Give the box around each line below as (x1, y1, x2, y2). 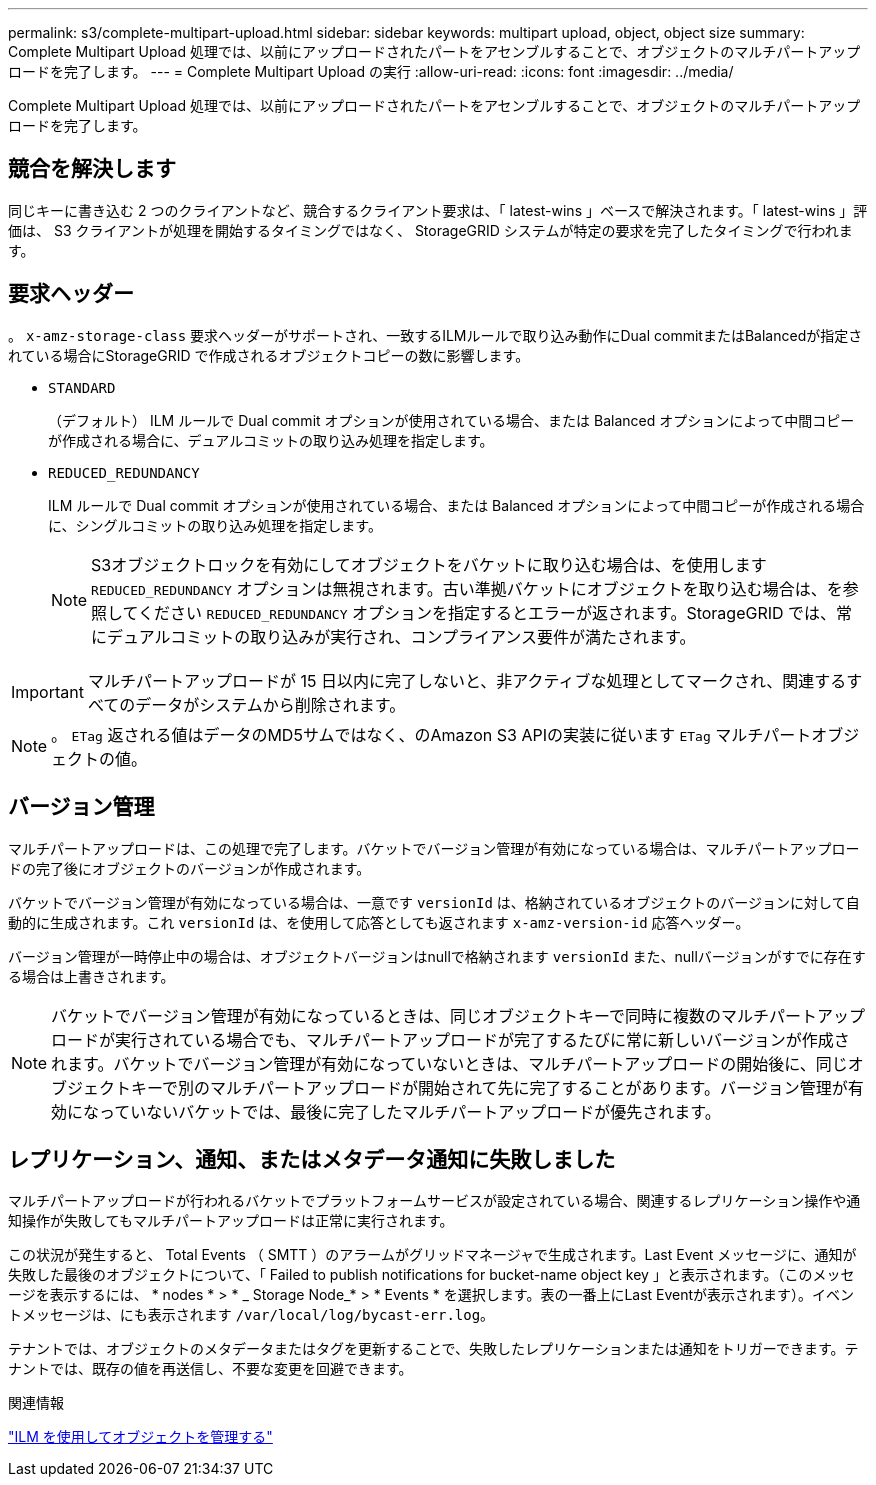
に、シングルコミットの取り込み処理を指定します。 (48, 516, 382, 534)
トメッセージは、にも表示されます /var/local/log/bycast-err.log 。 (8, 1306, 495, 1324)
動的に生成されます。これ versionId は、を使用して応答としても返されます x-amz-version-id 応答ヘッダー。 (8, 913, 750, 931)
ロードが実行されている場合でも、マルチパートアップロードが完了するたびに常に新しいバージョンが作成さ (51, 1029, 850, 1050)
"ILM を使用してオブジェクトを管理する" (8, 1428, 273, 1446)
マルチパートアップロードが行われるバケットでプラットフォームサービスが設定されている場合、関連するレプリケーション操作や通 (8, 1192, 861, 1210)
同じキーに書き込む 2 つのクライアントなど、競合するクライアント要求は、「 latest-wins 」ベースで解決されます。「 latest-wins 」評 (8, 201, 868, 219)
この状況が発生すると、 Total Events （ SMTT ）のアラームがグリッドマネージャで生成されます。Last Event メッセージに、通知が (8, 1246, 857, 1264)
